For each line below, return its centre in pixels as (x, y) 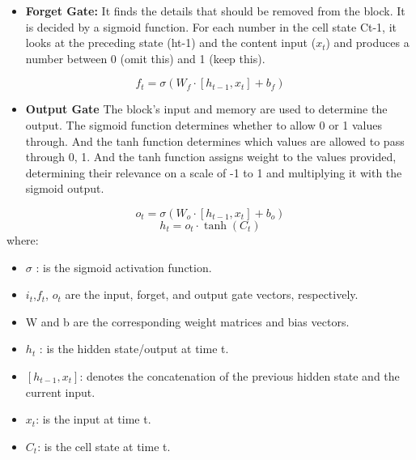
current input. (60, 392)
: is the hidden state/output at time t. (134, 349)
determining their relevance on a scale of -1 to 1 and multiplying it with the (214, 172)
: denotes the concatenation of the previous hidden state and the (240, 375)
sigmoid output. (65, 188)
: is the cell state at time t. (104, 446)
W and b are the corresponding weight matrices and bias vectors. (187, 321)
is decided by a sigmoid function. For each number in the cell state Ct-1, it (211, 26)
